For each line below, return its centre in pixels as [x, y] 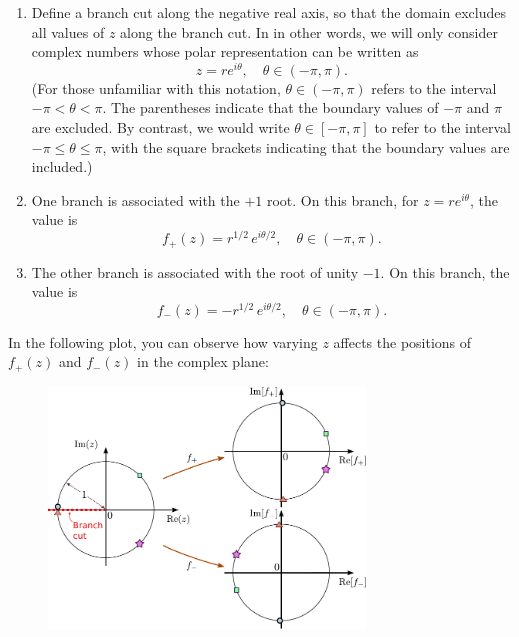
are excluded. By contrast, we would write [160, 127]
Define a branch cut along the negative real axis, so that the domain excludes [268, 12]
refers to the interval [434, 87]
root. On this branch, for [342, 199]
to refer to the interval [442, 127]
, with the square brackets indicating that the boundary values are [306, 146]
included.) [62, 166]
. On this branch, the [445, 271]
